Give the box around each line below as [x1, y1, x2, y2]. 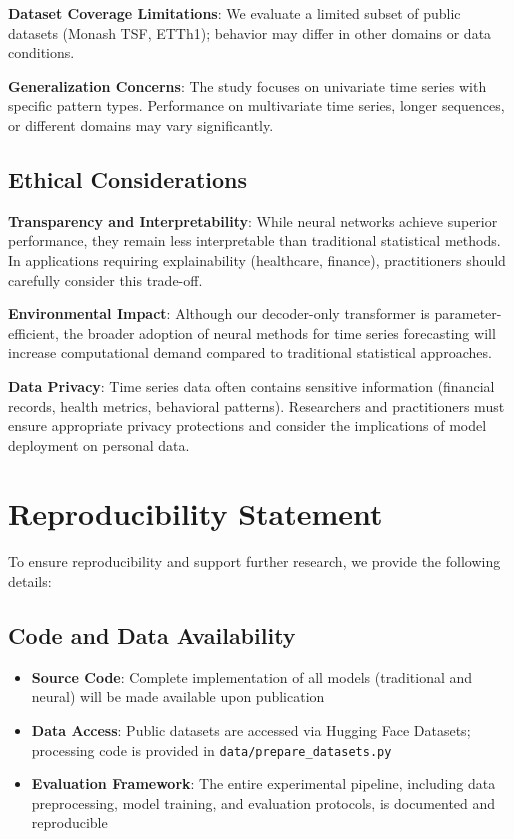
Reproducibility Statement [8, 493, 383, 534]
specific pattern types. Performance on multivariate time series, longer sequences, [8, 95, 505, 116]
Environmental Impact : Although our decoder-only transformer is [8, 303, 430, 324]
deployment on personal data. [8, 434, 190, 455]
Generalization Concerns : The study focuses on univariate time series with [8, 75, 487, 96]
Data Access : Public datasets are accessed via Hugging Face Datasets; [31, 720, 471, 740]
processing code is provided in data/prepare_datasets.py [31, 739, 392, 760]
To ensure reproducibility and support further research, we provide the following [8, 551, 501, 572]
